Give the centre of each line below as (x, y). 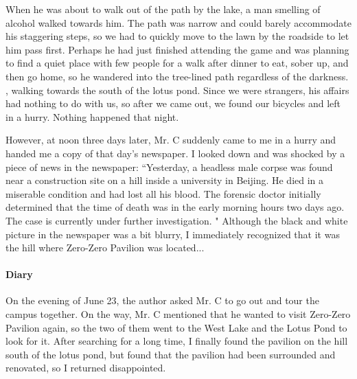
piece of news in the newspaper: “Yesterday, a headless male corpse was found (169, 166)
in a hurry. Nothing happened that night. (92, 116)
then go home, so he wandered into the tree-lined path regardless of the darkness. (177, 76)
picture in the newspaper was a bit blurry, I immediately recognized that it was (173, 234)
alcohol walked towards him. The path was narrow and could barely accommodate (178, 22)
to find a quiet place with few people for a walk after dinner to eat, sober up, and (177, 63)
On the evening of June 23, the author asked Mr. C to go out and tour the (162, 300)
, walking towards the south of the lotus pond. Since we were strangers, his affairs (177, 90)
